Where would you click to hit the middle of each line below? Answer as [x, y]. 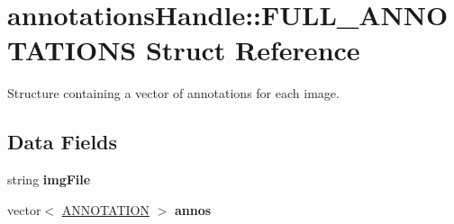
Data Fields [63, 142]
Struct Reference [253, 50]
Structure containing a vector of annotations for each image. [173, 93]
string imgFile [49, 179]
